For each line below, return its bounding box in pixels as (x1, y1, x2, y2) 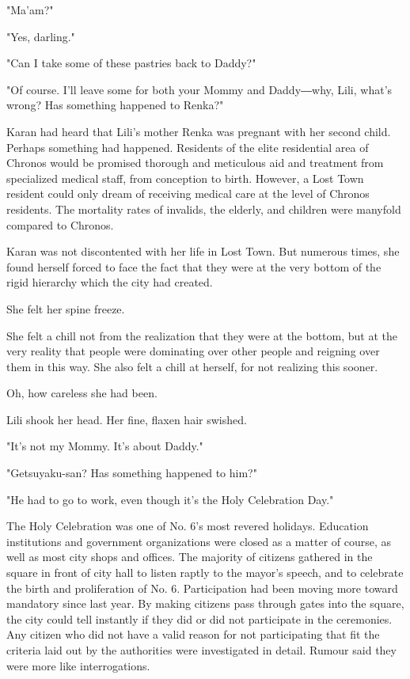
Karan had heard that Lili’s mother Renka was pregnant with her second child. (6, 123, 391, 139)
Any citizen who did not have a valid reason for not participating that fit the (6, 626, 380, 643)
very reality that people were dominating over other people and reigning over (6, 343, 380, 359)
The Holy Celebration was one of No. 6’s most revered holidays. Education (6, 518, 369, 534)
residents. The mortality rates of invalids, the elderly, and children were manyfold (6, 200, 401, 217)
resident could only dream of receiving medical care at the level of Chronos (6, 185, 370, 202)
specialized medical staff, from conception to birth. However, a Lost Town (6, 169, 364, 186)
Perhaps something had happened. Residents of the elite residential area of (6, 138, 369, 155)
